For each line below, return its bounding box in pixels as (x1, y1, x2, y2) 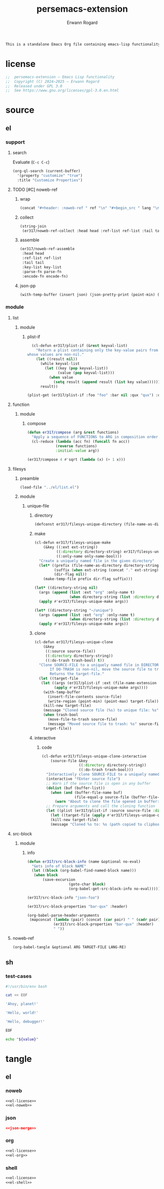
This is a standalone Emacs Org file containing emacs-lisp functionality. (5, 42, 163, 47)
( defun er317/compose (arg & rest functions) (27, 430, 119, 435)
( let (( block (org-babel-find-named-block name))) (31, 868, 137, 873)
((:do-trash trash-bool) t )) (45, 658, 105, 663)
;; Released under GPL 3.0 (5, 84, 63, 88)
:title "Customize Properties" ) (17, 177, 83, 183)
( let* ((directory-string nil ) (34, 585, 98, 591)
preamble (19, 475, 39, 481)
